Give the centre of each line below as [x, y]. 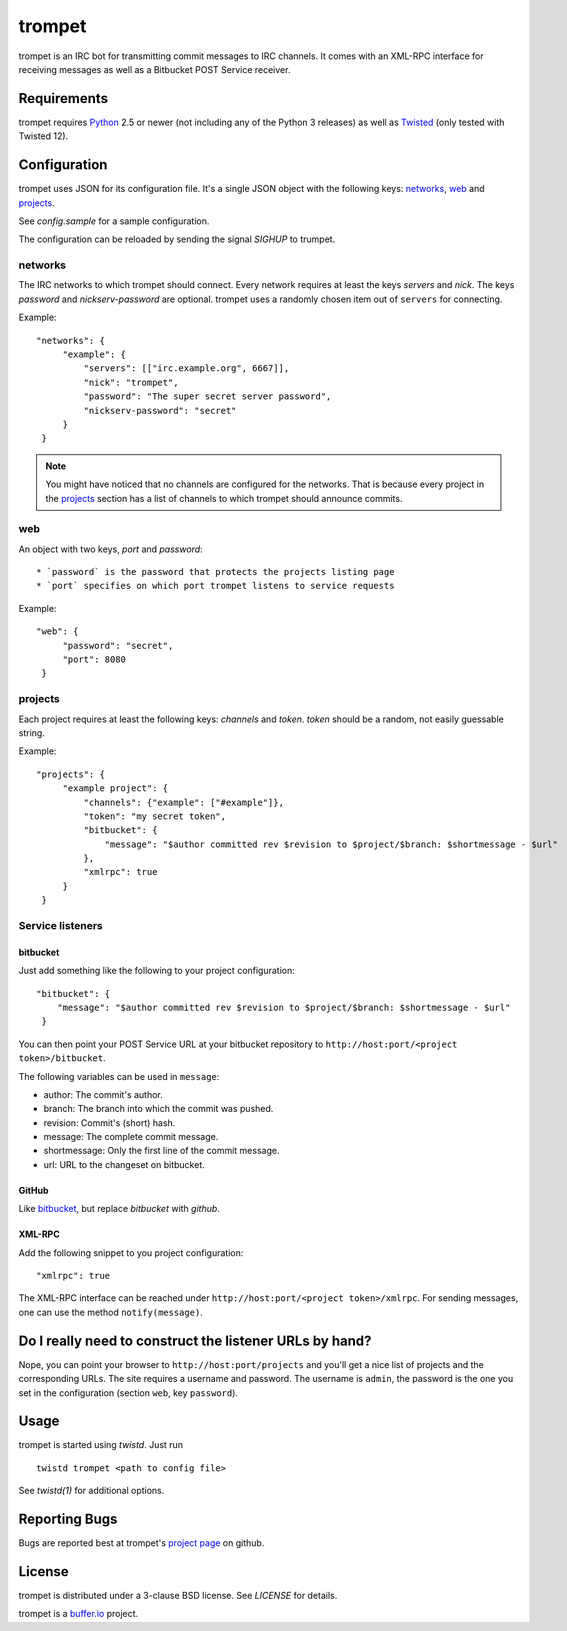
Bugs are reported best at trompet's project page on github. [141, 1543]
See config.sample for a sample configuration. [114, 221]
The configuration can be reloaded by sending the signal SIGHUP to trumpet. [177, 239]
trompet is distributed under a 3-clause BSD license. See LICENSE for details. [178, 1596]
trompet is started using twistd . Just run [101, 1445]
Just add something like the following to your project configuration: [156, 971]
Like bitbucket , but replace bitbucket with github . [119, 1209]
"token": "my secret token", [155, 816]
